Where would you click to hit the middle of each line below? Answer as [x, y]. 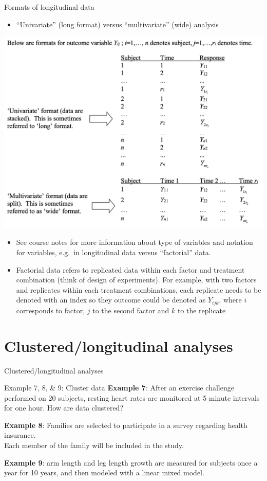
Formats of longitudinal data [49, 7]
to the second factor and [131, 310]
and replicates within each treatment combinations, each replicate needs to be [139, 289]
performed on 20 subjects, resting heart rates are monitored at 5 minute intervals [132, 397]
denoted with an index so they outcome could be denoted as [111, 300]
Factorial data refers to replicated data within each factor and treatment [130, 269]
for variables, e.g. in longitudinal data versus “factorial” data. [113, 252]
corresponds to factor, [51, 310]
